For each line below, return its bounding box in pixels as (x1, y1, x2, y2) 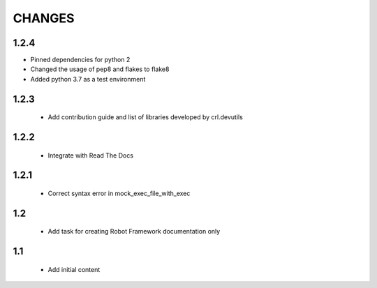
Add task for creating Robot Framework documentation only (47, 227, 221, 236)
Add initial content (47, 265, 101, 273)
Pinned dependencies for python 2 (30, 56, 131, 64)
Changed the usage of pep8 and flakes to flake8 (30, 65, 170, 73)
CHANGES (13, 10, 75, 26)
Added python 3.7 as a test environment (30, 75, 146, 83)
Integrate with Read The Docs (47, 151, 134, 160)
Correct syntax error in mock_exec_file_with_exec (47, 189, 191, 198)
